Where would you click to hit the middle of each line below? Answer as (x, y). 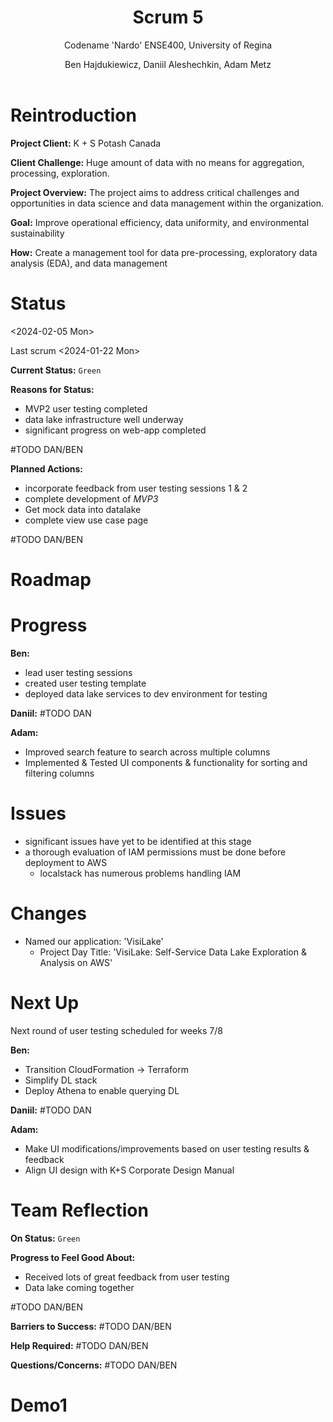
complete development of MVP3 (91, 498)
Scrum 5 (168, 17)
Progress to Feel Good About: (73, 1257)
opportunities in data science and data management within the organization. (167, 203)
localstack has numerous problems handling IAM (140, 873)
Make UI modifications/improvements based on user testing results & (167, 1148)
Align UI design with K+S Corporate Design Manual (129, 1170)
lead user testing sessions (78, 672)
